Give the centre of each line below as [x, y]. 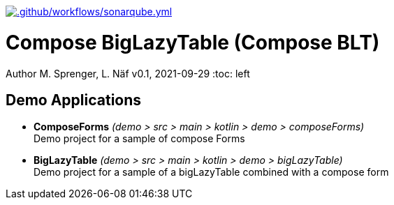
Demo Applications [74, 100]
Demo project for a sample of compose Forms [139, 139]
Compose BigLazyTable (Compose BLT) [193, 42]
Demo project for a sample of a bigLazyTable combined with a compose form [211, 172]
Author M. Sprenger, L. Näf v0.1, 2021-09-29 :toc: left [128, 73]
